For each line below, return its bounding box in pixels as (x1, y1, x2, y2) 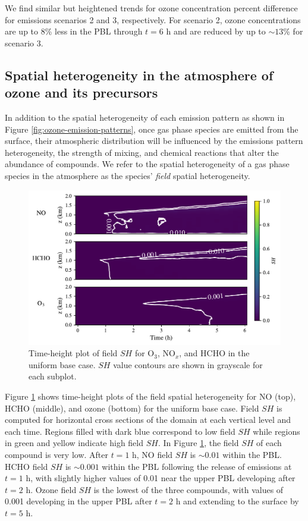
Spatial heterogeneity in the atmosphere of (5, 65, 274, 84)
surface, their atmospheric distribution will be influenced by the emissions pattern (5, 134, 303, 147)
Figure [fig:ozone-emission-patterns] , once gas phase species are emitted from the (5, 123, 298, 135)
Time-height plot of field (29, 347, 118, 359)
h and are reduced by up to (166, 25, 266, 37)
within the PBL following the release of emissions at (102, 460, 292, 472)
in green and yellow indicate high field (5, 437, 144, 449)
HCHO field (5, 460, 48, 472)
